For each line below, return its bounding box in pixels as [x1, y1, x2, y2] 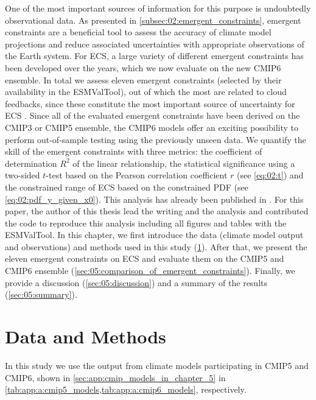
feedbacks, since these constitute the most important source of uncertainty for [5, 97, 295, 110]
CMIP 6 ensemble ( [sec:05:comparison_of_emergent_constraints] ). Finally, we [5, 264, 295, 277]
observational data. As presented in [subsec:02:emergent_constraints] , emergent [5, 13, 301, 26]
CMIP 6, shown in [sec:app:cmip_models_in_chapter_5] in [5, 371, 226, 384]
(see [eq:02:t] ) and [237, 169, 304, 181]
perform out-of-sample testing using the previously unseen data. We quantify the [5, 133, 306, 146]
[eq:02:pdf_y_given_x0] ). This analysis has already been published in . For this [5, 192, 304, 205]
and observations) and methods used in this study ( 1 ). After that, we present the [5, 240, 307, 253]
